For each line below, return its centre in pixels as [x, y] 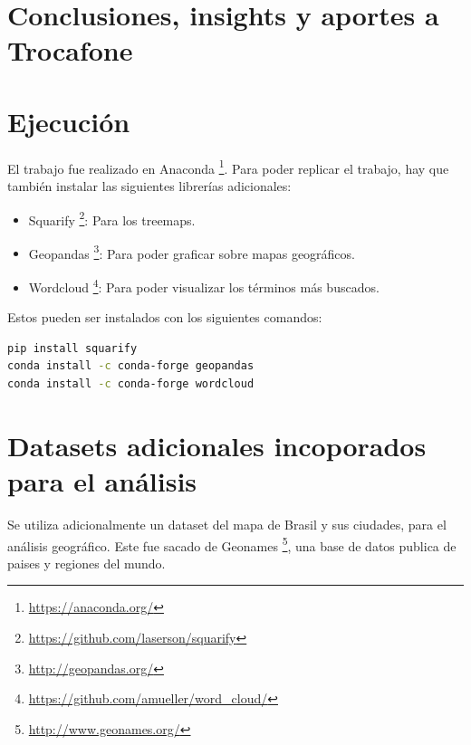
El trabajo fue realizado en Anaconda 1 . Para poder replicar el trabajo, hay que [228, 167]
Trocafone [70, 50]
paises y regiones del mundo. [87, 563]
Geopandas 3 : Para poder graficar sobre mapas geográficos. [192, 252]
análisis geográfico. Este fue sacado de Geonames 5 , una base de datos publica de [232, 544]
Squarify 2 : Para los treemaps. [112, 218]
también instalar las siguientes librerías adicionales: [149, 185]
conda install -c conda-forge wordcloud [131, 384]
